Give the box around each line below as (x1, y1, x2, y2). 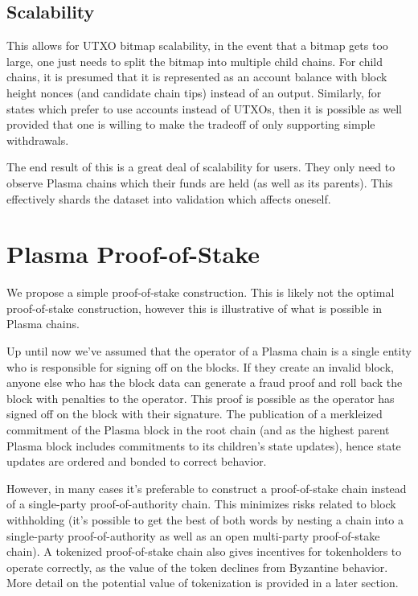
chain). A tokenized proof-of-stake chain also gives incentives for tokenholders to (6, 543, 402, 560)
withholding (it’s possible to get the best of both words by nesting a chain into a (6, 511, 404, 528)
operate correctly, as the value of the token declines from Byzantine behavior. (6, 558, 388, 575)
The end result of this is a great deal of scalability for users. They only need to (6, 158, 395, 175)
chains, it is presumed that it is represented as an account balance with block (6, 68, 387, 85)
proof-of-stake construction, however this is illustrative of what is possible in (6, 299, 383, 316)
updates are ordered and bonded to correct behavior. (6, 453, 267, 470)
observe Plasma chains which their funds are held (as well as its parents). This (6, 174, 393, 191)
